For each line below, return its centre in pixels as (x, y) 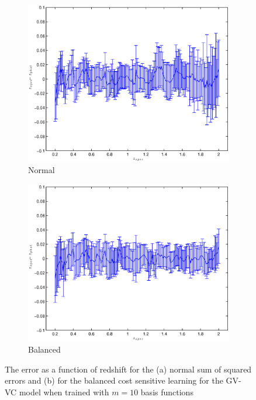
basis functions (167, 392)
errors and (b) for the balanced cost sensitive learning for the (114, 380)
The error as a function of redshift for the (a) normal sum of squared (128, 369)
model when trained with (64, 392)
